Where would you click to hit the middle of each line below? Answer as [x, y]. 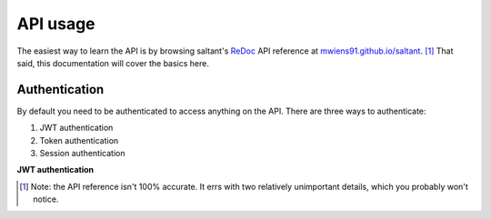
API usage [56, 24]
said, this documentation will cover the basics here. [113, 63]
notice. [46, 199]
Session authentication [82, 154]
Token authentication [79, 140]
